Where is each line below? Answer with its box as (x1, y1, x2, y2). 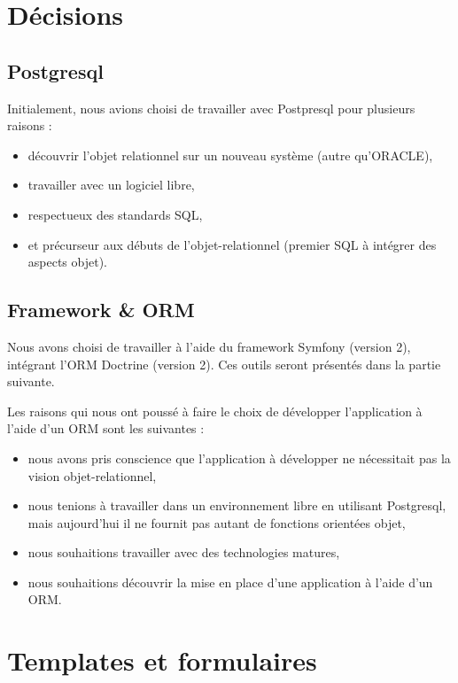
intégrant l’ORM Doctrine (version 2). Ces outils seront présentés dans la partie (7, 354, 441, 373)
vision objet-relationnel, (27, 466, 157, 485)
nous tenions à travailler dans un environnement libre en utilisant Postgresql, (27, 496, 446, 515)
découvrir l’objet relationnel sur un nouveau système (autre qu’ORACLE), (27, 145, 433, 164)
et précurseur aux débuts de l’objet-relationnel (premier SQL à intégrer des (27, 235, 437, 253)
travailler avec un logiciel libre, (27, 175, 195, 194)
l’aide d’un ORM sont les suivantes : (7, 419, 205, 438)
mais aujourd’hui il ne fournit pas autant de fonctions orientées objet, (27, 513, 406, 532)
